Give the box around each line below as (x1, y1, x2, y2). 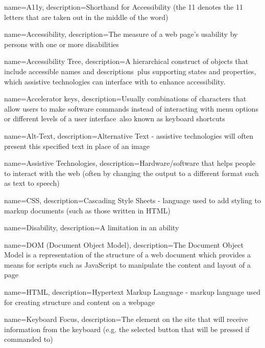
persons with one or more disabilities (4, 38, 119, 49)
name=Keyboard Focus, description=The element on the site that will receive (4, 314, 248, 324)
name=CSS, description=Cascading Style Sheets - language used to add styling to (4, 194, 261, 205)
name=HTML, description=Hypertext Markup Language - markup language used (4, 287, 261, 297)
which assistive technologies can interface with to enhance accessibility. (4, 76, 226, 86)
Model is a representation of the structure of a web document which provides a (4, 249, 251, 260)
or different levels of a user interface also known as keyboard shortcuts (4, 113, 225, 124)
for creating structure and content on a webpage (4, 296, 155, 307)
